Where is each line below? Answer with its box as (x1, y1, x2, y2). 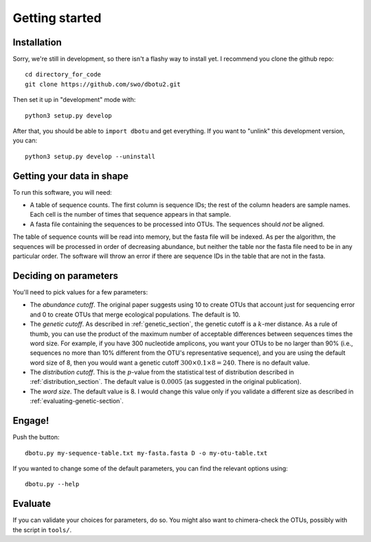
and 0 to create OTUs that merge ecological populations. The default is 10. (30, 310, 240, 318)
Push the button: (12, 433, 60, 442)
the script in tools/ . (12, 525, 72, 534)
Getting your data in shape (12, 170, 129, 182)
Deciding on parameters (12, 270, 118, 281)
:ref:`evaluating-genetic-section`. (30, 397, 124, 405)
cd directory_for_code (25, 71, 102, 78)
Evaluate (12, 498, 52, 510)
